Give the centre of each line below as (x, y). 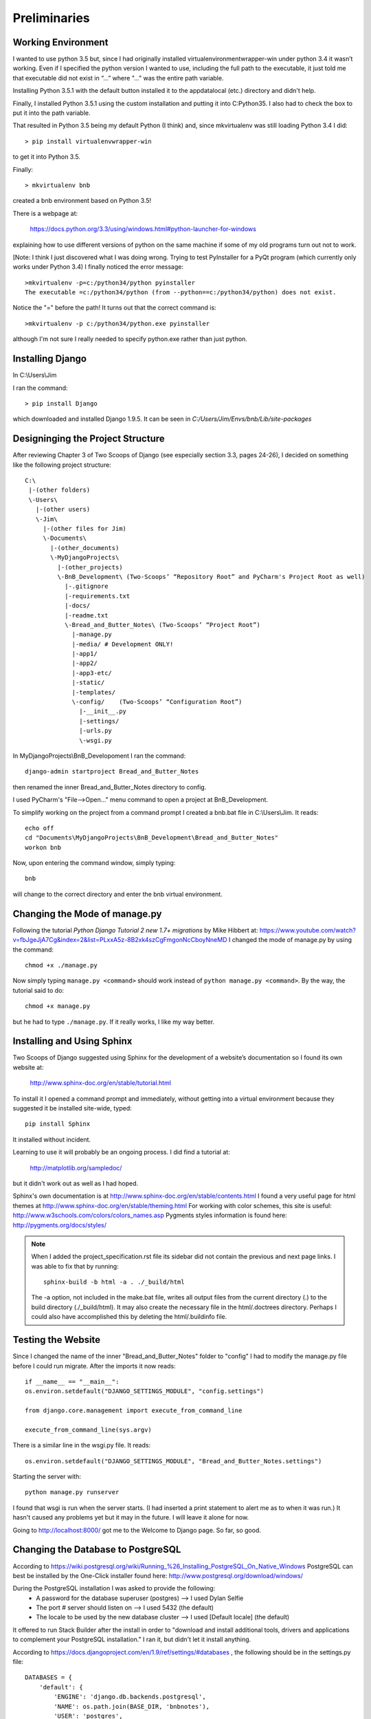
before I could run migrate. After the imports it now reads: (94, 1366)
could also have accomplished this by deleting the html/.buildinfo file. (129, 1317)
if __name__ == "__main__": (72, 1381)
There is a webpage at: (45, 213)
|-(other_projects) (90, 567)
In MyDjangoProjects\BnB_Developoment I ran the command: (99, 756)
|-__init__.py (103, 711)
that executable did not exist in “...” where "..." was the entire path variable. (118, 78)
